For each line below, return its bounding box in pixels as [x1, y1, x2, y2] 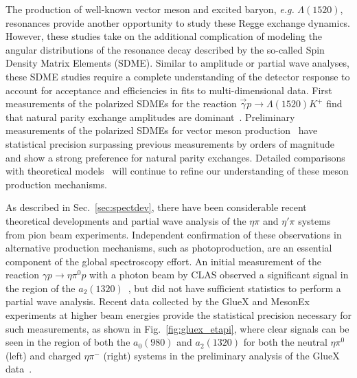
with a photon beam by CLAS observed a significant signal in [89, 267, 349, 282]
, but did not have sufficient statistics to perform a [128, 280, 341, 295]
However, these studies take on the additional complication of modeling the [5, 29, 323, 43]
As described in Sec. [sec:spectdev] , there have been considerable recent [5, 200, 307, 214]
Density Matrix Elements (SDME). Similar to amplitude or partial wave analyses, [5, 56, 349, 70]
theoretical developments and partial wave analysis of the [5, 213, 246, 227]
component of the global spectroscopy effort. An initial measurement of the [5, 254, 321, 268]
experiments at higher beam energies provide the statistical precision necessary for [5, 308, 352, 322]
